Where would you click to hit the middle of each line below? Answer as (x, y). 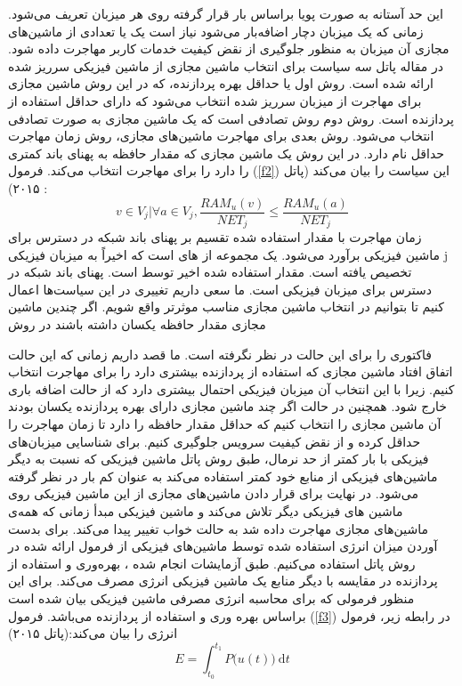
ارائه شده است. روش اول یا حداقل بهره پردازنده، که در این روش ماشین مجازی (221, 83)
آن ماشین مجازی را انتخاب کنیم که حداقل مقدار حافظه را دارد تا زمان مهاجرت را (225, 423)
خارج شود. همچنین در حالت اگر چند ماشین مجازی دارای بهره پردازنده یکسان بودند (227, 406)
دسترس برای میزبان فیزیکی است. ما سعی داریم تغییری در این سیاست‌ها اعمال (220, 289)
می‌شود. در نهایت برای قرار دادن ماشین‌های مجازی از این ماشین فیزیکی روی (214, 493)
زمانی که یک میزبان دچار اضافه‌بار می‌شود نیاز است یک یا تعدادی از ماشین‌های (216, 31)
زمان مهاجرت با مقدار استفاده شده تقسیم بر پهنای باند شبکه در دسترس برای (215, 237)
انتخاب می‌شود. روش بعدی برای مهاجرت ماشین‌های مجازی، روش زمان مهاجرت (221, 136)
